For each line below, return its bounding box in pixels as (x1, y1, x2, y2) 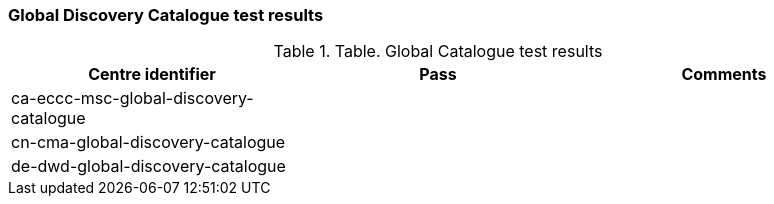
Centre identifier (88, 64, 216, 85)
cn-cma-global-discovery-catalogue (11, 132, 286, 153)
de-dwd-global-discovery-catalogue (11, 156, 286, 177)
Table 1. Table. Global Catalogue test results (273, 41, 603, 62)
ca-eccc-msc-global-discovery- (11, 88, 254, 109)
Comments (681, 64, 767, 85)
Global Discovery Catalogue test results (8, 5, 324, 25)
